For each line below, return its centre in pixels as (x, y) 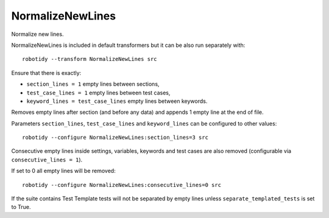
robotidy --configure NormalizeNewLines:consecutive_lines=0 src (122, 185)
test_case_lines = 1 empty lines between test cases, (98, 93)
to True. (21, 207)
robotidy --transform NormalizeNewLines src (90, 59)
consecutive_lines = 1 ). (47, 160)
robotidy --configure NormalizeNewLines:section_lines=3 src (115, 138)
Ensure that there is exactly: (46, 72)
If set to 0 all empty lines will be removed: (63, 171)
